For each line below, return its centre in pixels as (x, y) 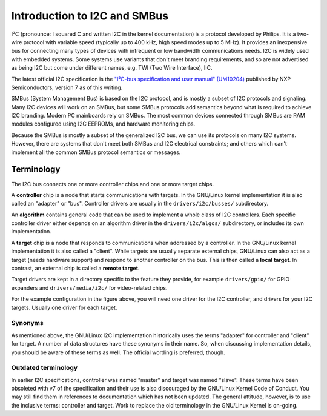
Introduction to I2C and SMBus (90, 16)
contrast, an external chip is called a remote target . (75, 268)
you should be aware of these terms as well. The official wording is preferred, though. (118, 352)
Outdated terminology (45, 368)
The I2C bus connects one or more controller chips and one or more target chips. (113, 184)
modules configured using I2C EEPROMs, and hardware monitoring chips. (103, 124)
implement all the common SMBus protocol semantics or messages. (96, 152)
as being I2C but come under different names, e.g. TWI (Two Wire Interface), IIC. (112, 68)
